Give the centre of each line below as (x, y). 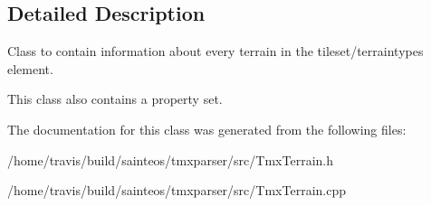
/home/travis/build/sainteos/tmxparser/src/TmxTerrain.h (170, 159)
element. (30, 68)
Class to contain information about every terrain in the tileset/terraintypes (215, 51)
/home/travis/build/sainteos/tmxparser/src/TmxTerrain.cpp (177, 190)
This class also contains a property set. (115, 99)
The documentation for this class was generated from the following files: (207, 129)
